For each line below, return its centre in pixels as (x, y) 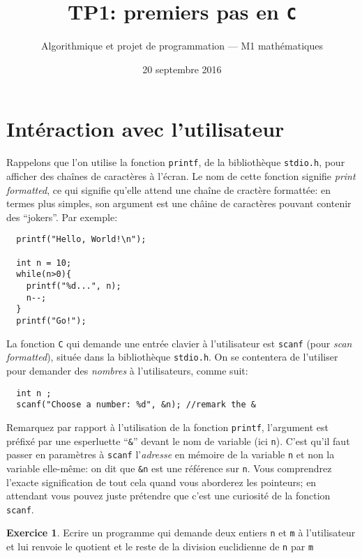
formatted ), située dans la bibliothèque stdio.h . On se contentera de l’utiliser (172, 357)
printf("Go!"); (51, 321)
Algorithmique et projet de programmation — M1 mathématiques (182, 46)
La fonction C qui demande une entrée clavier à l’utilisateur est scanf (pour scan (179, 343)
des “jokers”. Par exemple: (62, 217)
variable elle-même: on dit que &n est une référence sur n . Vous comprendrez (169, 468)
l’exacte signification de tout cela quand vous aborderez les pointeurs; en (161, 482)
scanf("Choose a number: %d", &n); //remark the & (136, 405)
